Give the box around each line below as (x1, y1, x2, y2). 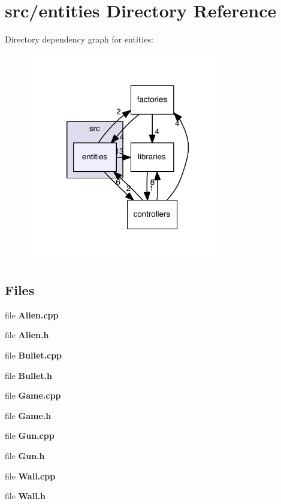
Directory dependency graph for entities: (5, 33, 153, 45)
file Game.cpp (5, 389, 61, 402)
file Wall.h (5, 490, 46, 502)
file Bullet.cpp (5, 348, 62, 361)
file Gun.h (5, 449, 45, 462)
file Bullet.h (5, 369, 52, 381)
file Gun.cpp (5, 429, 55, 442)
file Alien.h (5, 329, 49, 341)
